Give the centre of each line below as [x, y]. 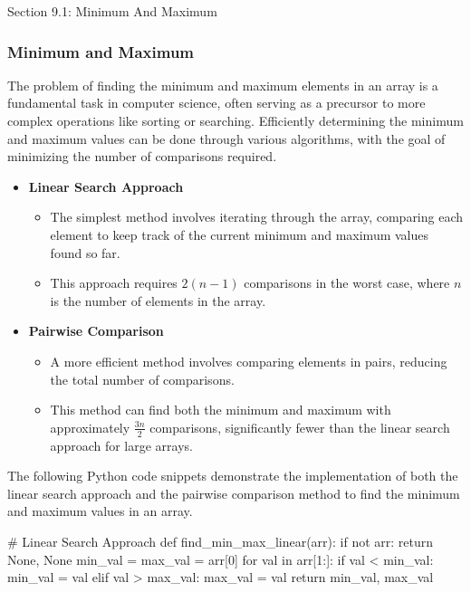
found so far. [85, 252]
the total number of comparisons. [142, 379]
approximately [90, 427]
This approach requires [114, 283]
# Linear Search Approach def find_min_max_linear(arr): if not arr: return [221, 541]
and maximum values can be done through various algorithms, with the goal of [226, 138]
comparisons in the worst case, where [347, 283]
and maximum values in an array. [100, 511]
